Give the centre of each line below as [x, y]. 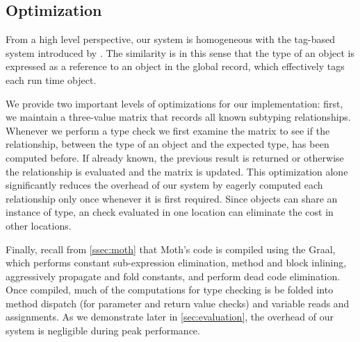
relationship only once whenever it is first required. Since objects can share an [172, 198]
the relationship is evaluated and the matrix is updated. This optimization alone [177, 171]
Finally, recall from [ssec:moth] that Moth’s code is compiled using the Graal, [171, 249]
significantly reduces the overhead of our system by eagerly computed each [164, 185]
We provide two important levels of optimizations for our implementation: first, [174, 103]
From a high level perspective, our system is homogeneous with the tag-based [171, 39]
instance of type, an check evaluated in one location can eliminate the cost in [170, 212]
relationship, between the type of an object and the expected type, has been [167, 144]
